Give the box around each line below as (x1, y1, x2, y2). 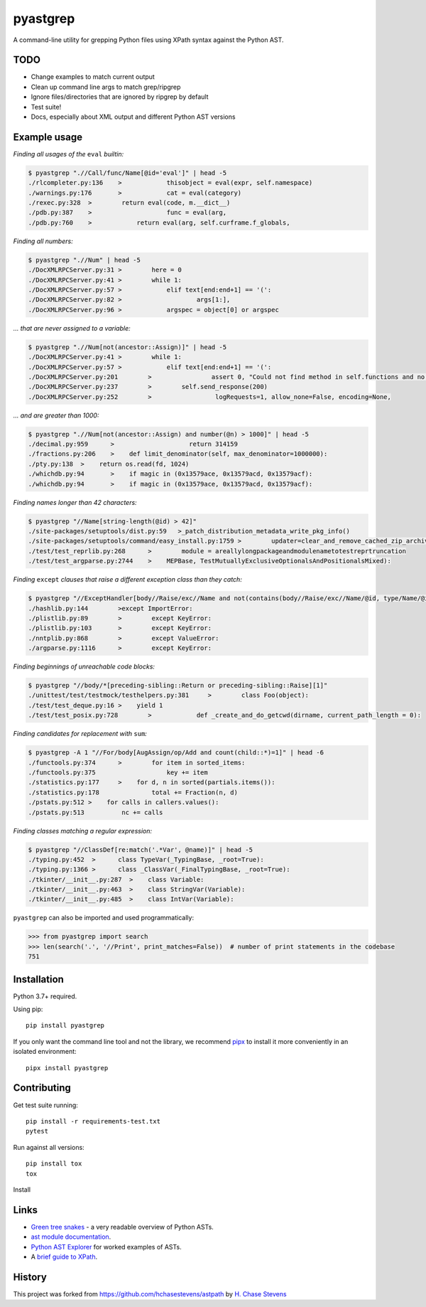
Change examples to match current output (31, 73, 155, 81)
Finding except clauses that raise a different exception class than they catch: (13, 575, 243, 584)
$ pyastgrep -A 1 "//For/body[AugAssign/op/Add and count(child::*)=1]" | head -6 (28, 749, 324, 757)
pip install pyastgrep (26, 1021, 105, 1030)
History (13, 1271, 48, 1283)
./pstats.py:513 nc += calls (28, 808, 163, 816)
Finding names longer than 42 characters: (13, 498, 138, 506)
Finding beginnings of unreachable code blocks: (13, 662, 155, 671)
